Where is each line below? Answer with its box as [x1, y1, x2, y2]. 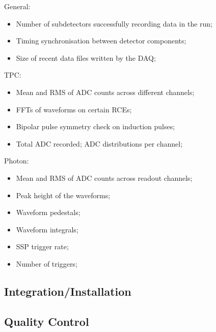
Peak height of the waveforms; [16, 189, 111, 200]
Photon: [4, 155, 29, 166]
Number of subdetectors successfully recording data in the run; [16, 18, 213, 29]
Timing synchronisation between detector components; [16, 35, 186, 46]
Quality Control [4, 313, 89, 329]
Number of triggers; [16, 258, 77, 269]
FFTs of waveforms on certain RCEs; [16, 104, 132, 114]
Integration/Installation [4, 283, 131, 299]
